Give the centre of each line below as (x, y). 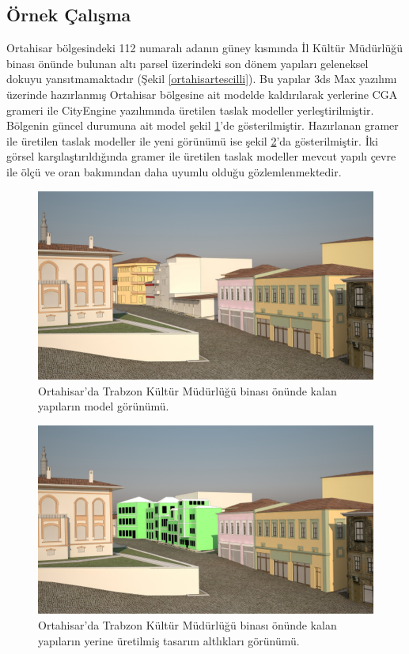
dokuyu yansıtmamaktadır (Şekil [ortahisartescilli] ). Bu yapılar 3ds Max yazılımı (202, 79)
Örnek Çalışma (69, 15)
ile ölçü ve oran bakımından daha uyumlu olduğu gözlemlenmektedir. (174, 171)
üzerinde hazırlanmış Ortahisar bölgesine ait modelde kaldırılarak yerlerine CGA (202, 94)
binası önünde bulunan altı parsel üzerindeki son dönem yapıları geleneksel (187, 63)
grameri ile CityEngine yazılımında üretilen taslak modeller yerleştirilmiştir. (190, 110)
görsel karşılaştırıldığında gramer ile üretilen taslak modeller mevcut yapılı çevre (201, 156)
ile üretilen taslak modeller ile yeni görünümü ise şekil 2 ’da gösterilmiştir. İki (192, 140)
